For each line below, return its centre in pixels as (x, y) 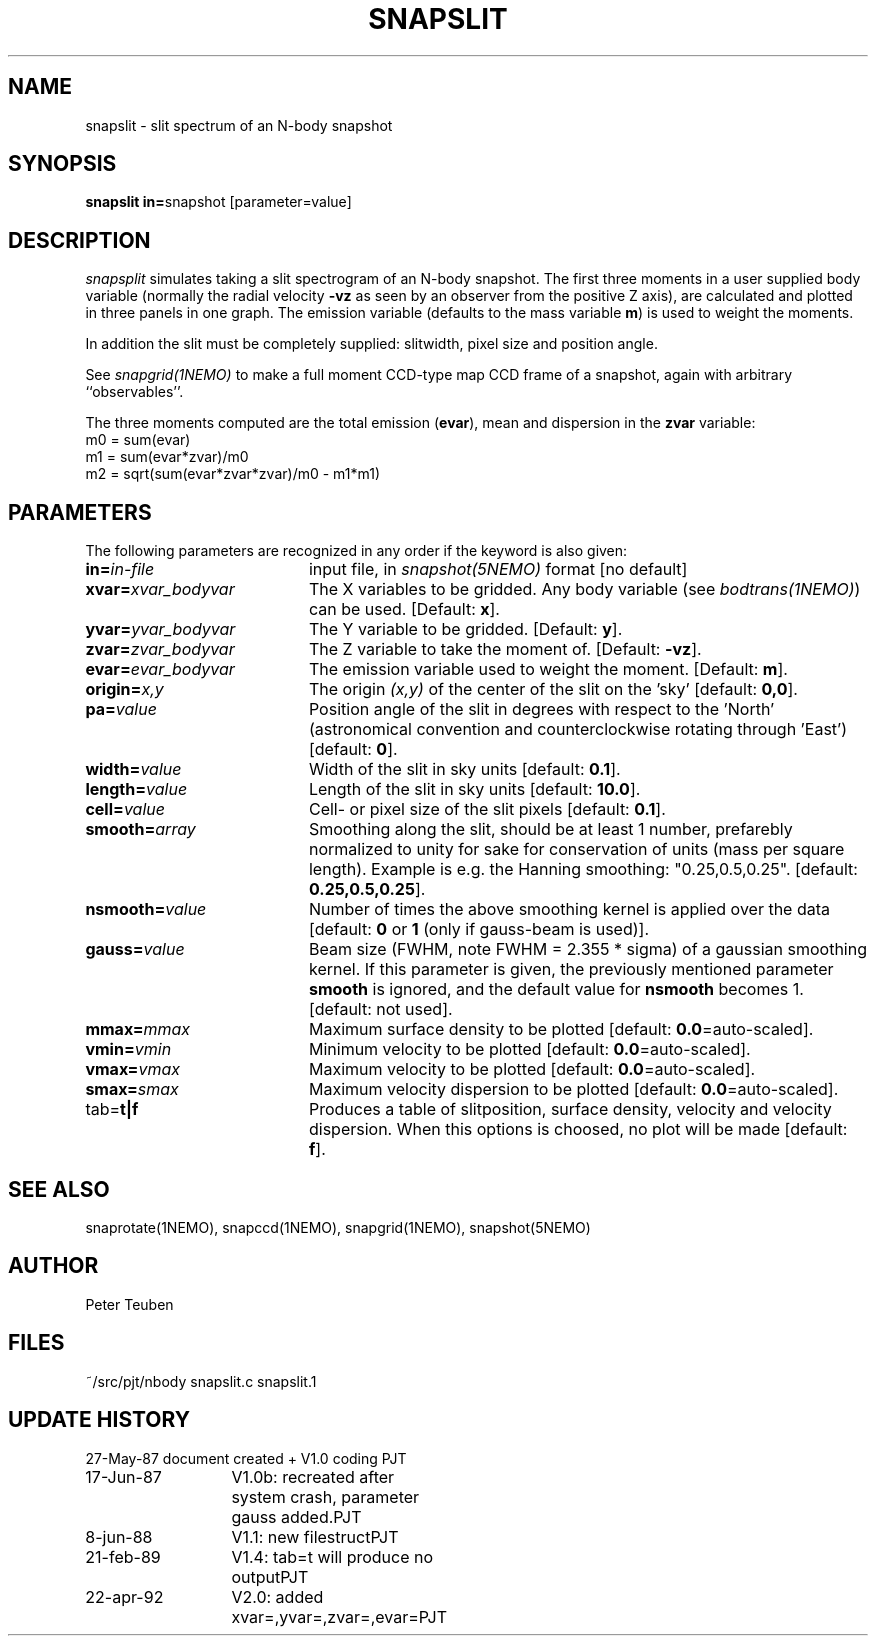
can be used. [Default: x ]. (404, 609)
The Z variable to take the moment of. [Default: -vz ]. (505, 649)
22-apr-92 (124, 1596)
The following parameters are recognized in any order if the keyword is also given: (356, 551)
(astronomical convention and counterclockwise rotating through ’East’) (578, 729)
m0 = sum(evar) (138, 440)
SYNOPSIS (62, 164)
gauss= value (135, 949)
